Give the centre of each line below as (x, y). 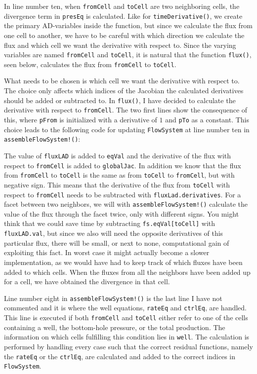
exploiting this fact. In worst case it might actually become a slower (107, 252)
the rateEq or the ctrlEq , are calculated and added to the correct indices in (120, 356)
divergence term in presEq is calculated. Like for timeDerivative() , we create (123, 16)
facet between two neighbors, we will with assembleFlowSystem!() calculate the (126, 204)
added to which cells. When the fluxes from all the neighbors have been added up (127, 272)
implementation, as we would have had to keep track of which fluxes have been (123, 262)
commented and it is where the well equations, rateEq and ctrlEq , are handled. (125, 308)
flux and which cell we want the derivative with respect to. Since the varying (120, 45)
